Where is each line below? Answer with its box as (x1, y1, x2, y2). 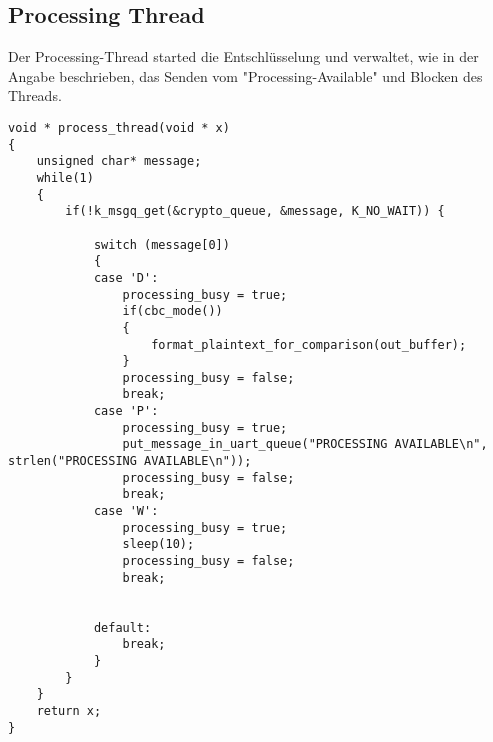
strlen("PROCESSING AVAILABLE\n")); (8, 454, 252, 469)
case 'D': (93, 270, 159, 285)
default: (93, 620, 152, 635)
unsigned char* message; (36, 154, 202, 169)
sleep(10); (122, 537, 195, 552)
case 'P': (93, 404, 159, 419)
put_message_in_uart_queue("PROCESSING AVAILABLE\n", (122, 437, 488, 452)
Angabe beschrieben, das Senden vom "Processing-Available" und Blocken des (8, 65, 483, 86)
